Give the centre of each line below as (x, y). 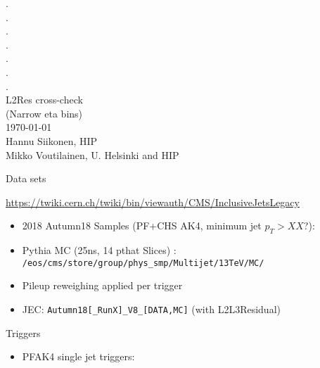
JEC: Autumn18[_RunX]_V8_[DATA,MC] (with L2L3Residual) (151, 309)
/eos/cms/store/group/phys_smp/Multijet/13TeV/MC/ (143, 263)
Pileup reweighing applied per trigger (102, 285)
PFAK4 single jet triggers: (78, 356)
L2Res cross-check (44, 100)
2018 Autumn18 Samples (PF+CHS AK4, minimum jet (142, 226)
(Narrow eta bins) (44, 113)
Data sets (26, 178)
